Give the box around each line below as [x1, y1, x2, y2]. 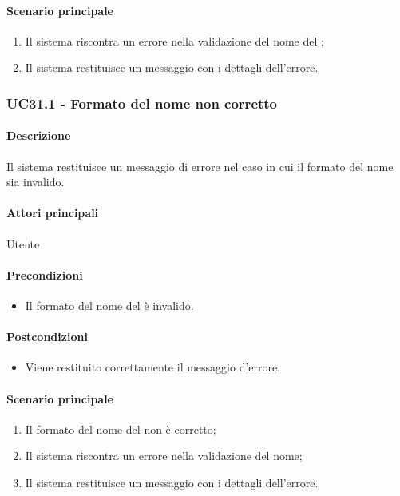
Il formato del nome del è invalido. [25, 297, 194, 313]
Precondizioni [6, 266, 83, 283]
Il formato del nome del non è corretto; [25, 420, 216, 437]
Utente [6, 235, 40, 252]
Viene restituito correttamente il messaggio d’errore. [25, 359, 281, 375]
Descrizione [6, 127, 71, 144]
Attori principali [6, 204, 99, 221]
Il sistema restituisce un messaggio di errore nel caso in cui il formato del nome [6, 157, 394, 174]
